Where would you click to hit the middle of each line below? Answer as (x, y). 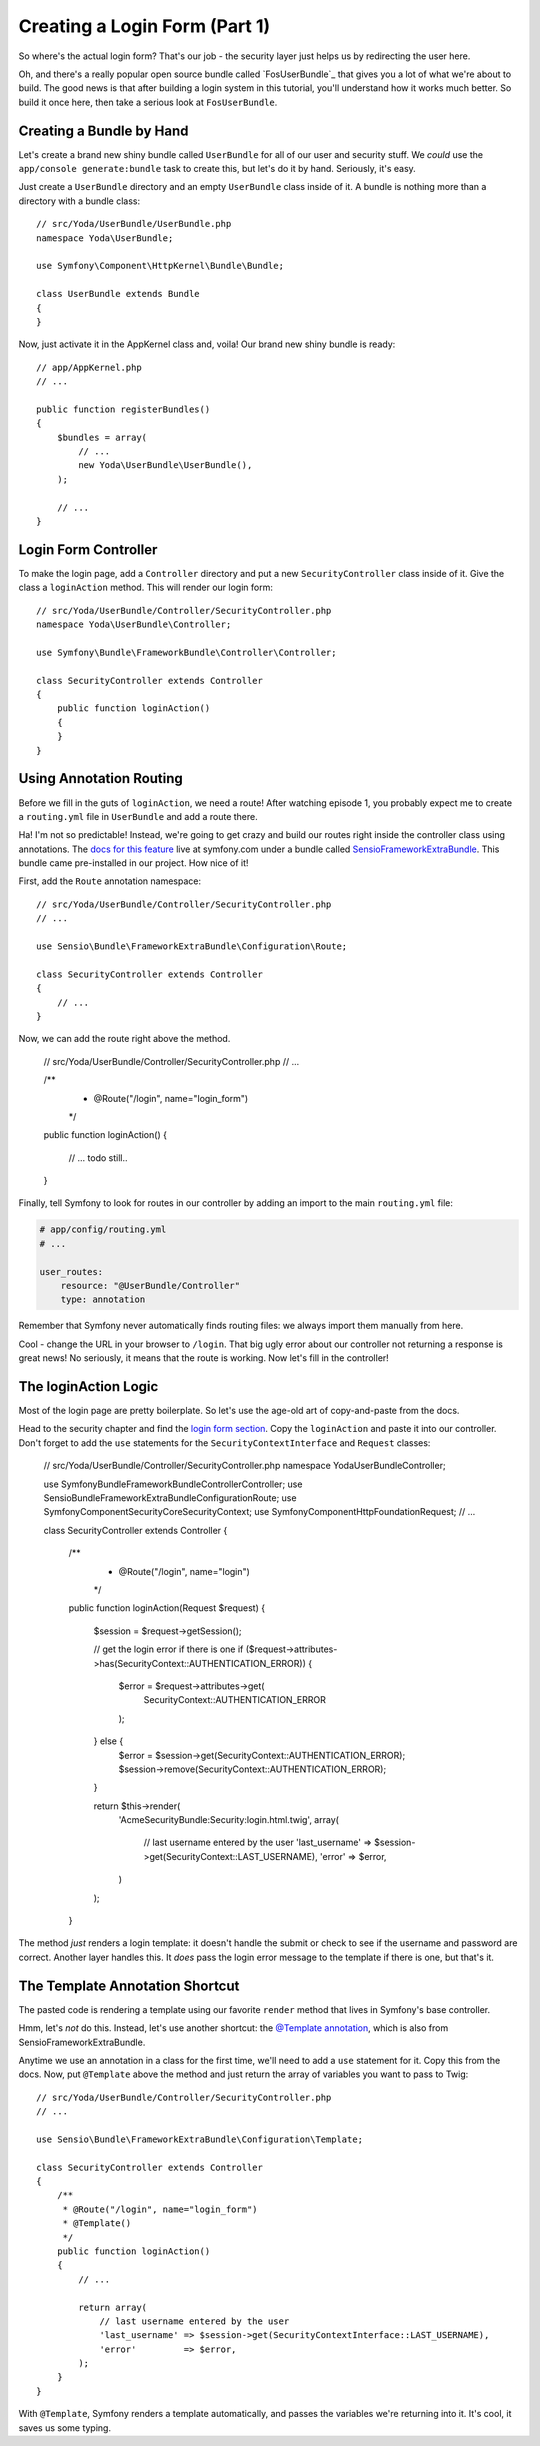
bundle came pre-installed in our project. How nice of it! (133, 863)
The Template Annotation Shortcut (129, 1985)
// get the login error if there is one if (168, 1649)
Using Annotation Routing (101, 778)
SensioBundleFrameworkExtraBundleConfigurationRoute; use (170, 1498)
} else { (108, 1741)
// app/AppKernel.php (89, 367)
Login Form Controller (88, 549)
